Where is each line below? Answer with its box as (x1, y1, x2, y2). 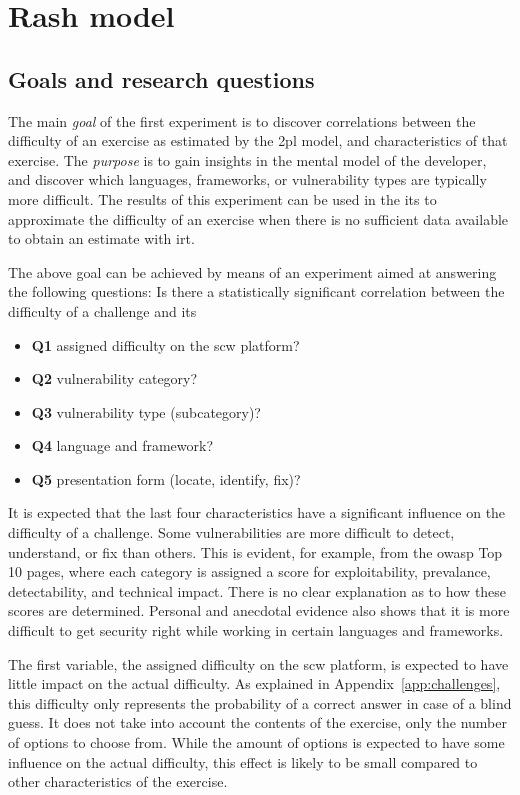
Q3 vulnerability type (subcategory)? (31, 401, 261, 422)
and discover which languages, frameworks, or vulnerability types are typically (8, 169, 487, 190)
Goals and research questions (8, 63, 315, 94)
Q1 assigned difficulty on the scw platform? (31, 334, 300, 355)
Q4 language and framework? (31, 435, 214, 456)
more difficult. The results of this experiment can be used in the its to (8, 188, 437, 209)
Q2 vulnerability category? (31, 368, 198, 389)
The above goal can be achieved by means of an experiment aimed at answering (8, 261, 497, 282)
